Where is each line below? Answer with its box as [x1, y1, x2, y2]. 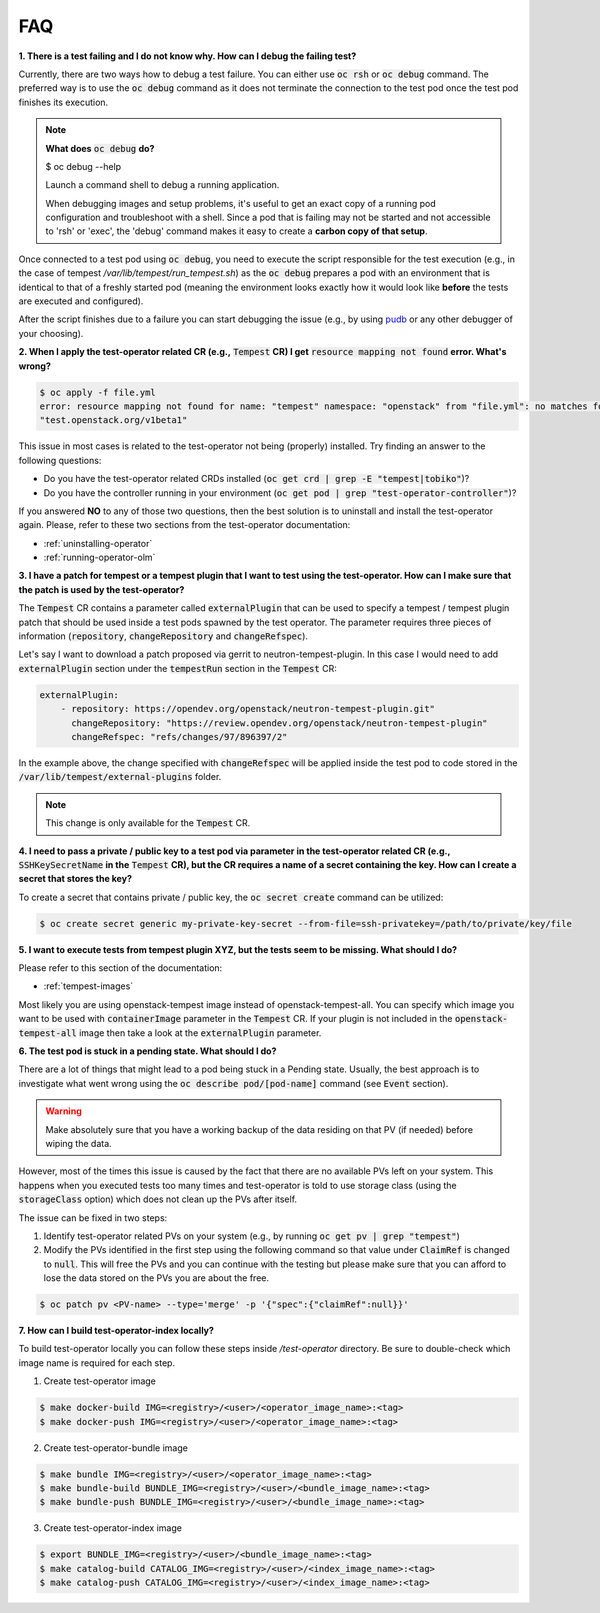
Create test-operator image [43, 1375, 157, 1387]
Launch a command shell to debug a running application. [45, 179, 280, 191]
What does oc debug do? [45, 142, 155, 154]
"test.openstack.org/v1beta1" [39, 415, 188, 426]
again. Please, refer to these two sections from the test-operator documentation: [18, 519, 351, 531]
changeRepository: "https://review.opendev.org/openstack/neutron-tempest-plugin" [71, 717, 489, 729]
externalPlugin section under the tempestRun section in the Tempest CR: [18, 662, 337, 674]
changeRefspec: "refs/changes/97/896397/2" [71, 731, 288, 742]
